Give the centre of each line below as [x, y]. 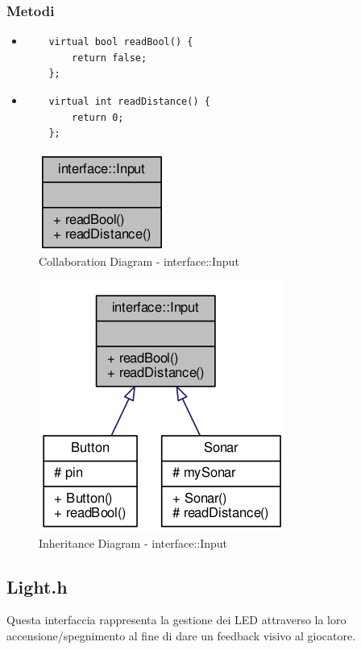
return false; [110, 58]
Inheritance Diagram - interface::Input [133, 542]
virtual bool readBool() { [121, 42]
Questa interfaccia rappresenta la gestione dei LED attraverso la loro [176, 620]
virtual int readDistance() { [129, 101]
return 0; [98, 117]
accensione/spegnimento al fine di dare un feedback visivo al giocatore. [181, 635]
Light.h [37, 586]
